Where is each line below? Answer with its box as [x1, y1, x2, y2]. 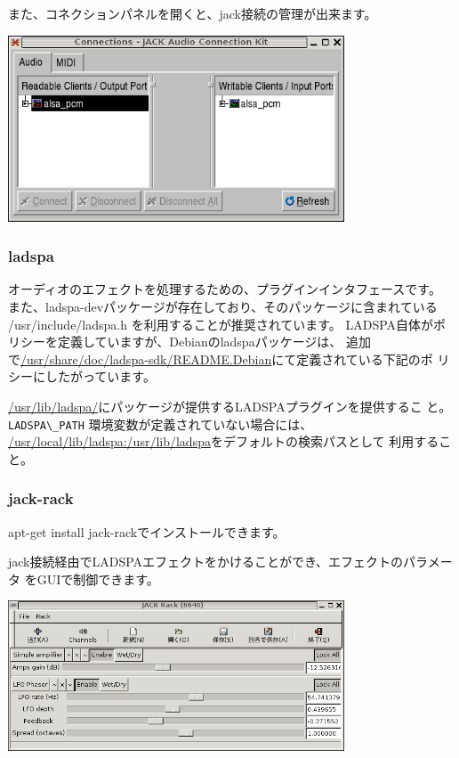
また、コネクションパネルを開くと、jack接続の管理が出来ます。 [8, 4, 377, 22]
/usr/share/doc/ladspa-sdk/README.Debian [20, 349, 272, 368]
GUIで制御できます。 [36, 569, 159, 588]
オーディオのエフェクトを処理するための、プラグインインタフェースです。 [8, 280, 441, 298]
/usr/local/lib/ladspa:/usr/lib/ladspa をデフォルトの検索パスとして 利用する [8, 432, 439, 451]
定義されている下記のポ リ [296, 349, 450, 368]
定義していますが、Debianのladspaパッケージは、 [57, 332, 342, 351]
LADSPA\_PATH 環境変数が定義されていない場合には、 [8, 414, 313, 433]
